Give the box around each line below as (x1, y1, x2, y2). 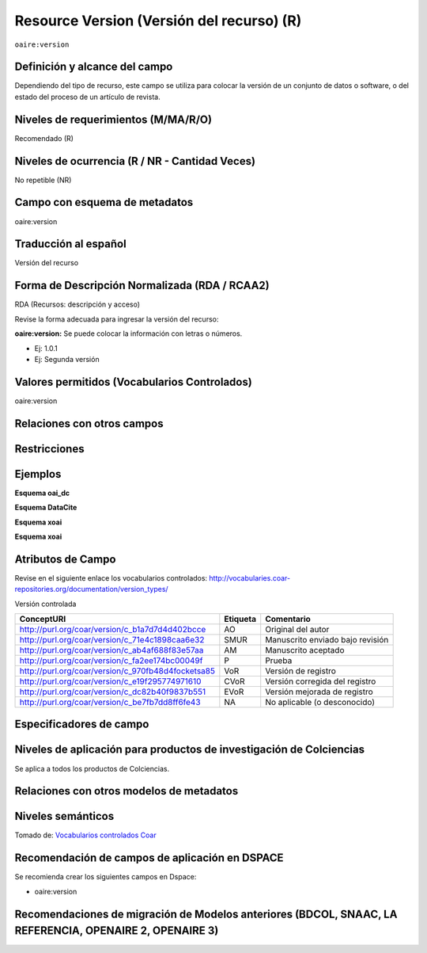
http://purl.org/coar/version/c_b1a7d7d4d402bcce (19, 624, 206, 635)
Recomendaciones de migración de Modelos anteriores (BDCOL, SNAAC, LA (14, 907, 398, 921)
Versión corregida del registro (265, 676, 376, 687)
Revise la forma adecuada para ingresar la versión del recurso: (14, 314, 219, 324)
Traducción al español (14, 238, 127, 251)
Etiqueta (224, 614, 257, 625)
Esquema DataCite (14, 503, 77, 513)
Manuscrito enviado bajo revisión (265, 635, 389, 646)
